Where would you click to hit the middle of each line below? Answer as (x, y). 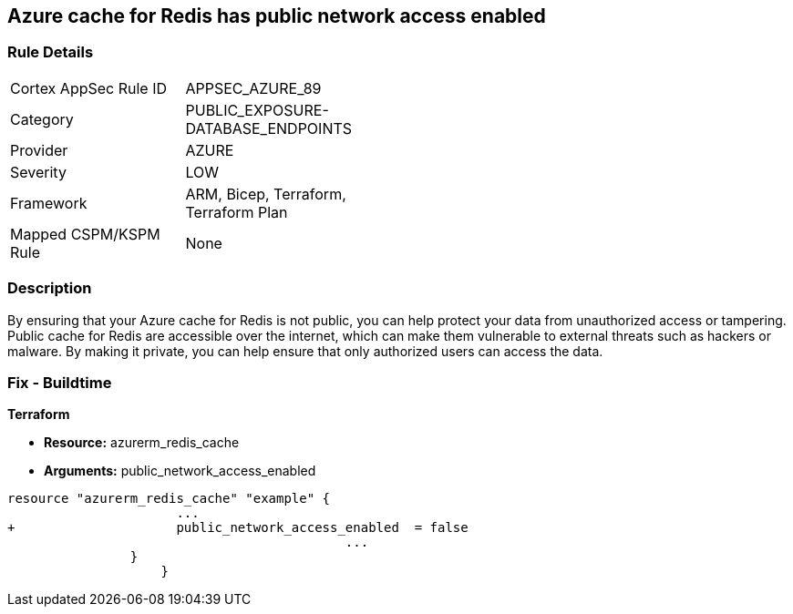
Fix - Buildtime (60, 382)
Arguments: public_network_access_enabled (180, 471)
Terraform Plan (237, 212)
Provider (39, 150)
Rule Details (51, 52)
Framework (49, 203)
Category (42, 119)
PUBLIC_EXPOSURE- (257, 110)
